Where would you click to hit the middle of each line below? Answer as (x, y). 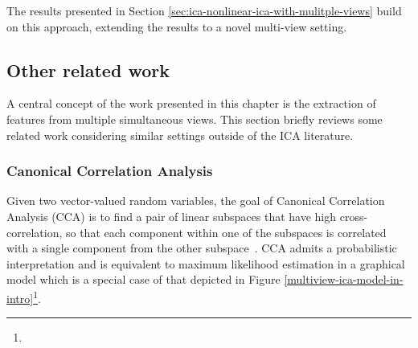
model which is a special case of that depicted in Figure (143, 279)
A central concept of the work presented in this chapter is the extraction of (191, 103)
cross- (354, 216)
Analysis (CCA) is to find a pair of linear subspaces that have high (172, 216)
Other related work (88, 70)
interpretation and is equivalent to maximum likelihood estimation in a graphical (206, 263)
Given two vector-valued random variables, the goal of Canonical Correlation (196, 201)
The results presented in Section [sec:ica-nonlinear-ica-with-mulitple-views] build (204, 10)
